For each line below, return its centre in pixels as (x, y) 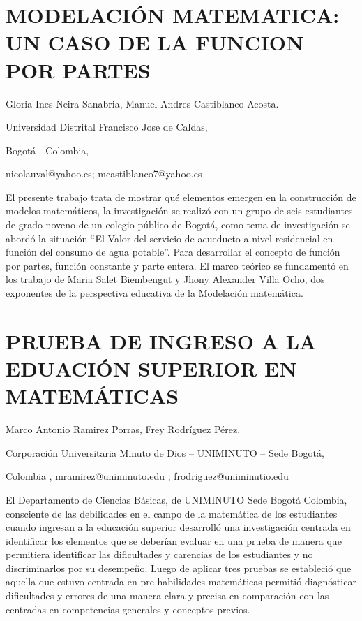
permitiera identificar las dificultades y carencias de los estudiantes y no (159, 554)
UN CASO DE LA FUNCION (155, 42)
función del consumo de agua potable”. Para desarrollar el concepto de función (173, 252)
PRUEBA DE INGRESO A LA (161, 341)
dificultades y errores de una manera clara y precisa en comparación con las (167, 596)
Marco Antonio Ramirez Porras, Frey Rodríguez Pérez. (123, 429)
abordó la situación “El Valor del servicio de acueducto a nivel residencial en (169, 238)
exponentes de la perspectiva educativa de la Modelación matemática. (154, 293)
